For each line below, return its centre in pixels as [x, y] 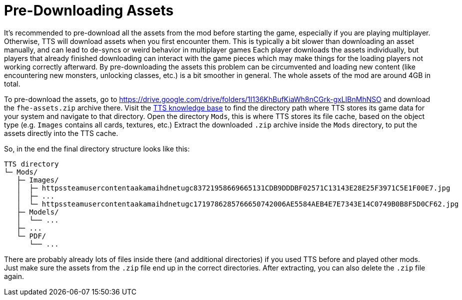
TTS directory [31, 164]
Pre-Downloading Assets [89, 10]
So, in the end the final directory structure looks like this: [97, 148]
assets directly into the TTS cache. [61, 133]
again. [14, 276]
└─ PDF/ [31, 236]
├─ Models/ [38, 212]
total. [12, 83]
